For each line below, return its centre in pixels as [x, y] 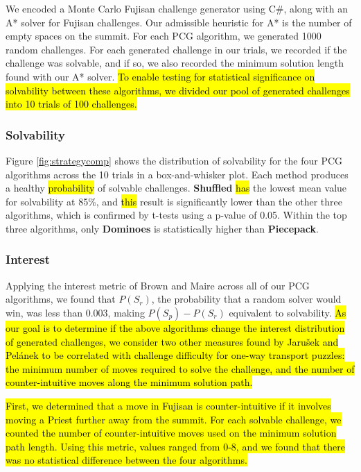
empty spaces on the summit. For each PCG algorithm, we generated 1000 [164, 36]
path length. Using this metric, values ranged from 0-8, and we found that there [176, 446]
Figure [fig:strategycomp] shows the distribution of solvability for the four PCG [174, 160]
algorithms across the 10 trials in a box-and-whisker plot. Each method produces [177, 174]
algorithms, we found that [61, 299]
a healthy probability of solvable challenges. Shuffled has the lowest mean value [176, 188]
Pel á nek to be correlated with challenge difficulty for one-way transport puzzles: [175, 355]
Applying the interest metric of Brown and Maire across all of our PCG [158, 285]
